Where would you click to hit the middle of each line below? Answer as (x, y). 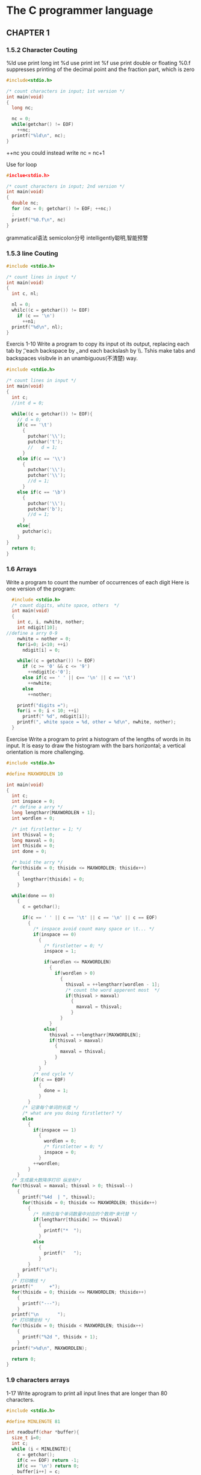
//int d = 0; (28, 403)
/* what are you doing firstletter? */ (72, 1113)
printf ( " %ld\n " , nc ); (39, 135)
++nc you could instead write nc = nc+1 (56, 153)
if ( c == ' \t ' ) (35, 425)
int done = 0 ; (29, 852)
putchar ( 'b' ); (45, 509)
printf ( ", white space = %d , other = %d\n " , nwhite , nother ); (97, 722)
